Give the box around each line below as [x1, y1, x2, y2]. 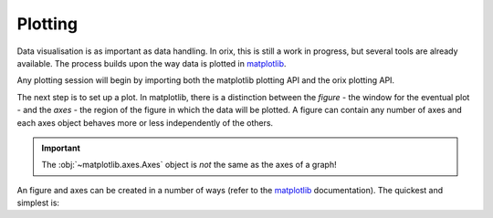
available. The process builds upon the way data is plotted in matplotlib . [16, 57, 287, 68]
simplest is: [16, 197, 59, 209]
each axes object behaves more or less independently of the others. [16, 117, 274, 128]
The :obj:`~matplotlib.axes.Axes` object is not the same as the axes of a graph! [41, 160, 337, 171]
